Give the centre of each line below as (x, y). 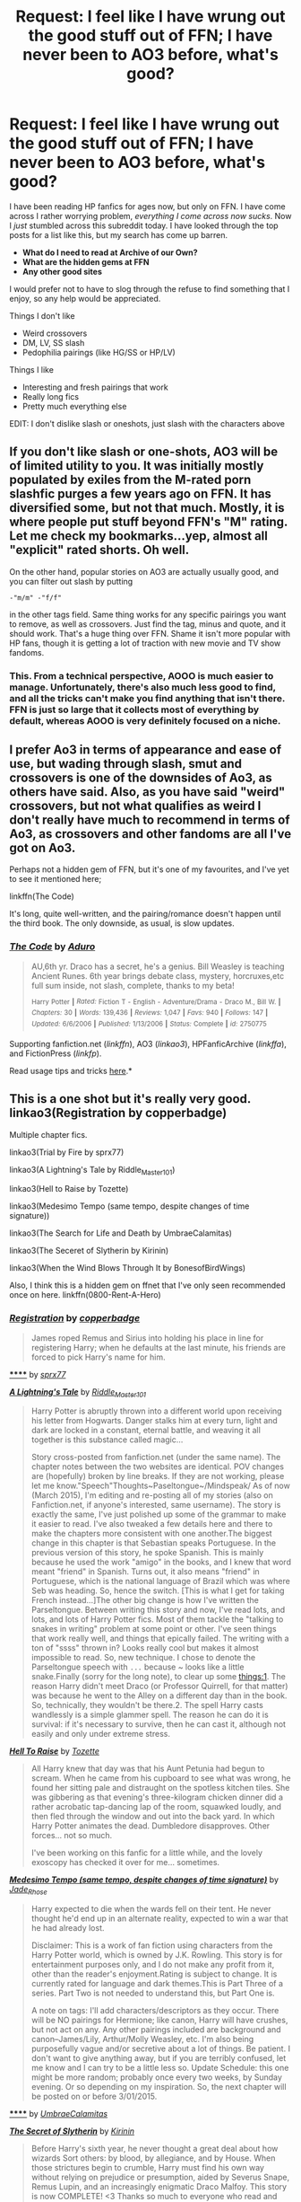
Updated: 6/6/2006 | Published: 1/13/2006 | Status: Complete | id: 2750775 (149, 1024)
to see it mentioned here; (56, 879)
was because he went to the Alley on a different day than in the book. (159, 1696)
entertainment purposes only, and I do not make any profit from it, (153, 1965)
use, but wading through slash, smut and (126, 764)
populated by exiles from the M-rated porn (130, 480)
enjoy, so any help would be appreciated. (85, 298)
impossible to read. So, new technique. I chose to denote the (143, 1658)
